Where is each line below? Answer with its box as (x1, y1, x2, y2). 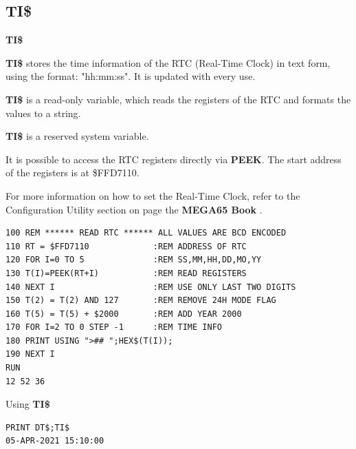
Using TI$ (5, 397, 50, 411)
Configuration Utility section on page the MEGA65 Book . (5, 202, 263, 216)
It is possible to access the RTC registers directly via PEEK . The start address (5, 152, 342, 166)
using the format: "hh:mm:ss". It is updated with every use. (5, 69, 256, 83)
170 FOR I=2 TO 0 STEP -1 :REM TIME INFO (5, 322, 222, 333)
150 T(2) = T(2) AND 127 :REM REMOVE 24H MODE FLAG (5, 295, 276, 306)
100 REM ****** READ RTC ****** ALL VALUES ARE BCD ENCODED (5, 228, 287, 238)
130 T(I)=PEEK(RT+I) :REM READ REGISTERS (5, 268, 247, 278)
